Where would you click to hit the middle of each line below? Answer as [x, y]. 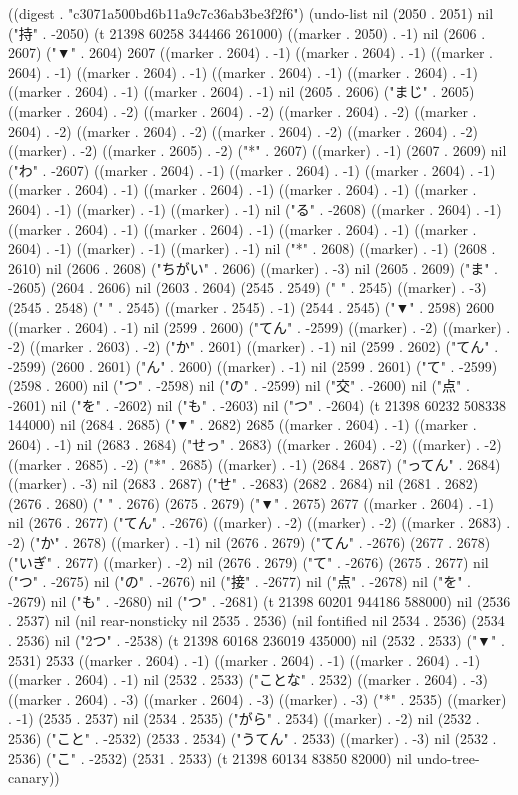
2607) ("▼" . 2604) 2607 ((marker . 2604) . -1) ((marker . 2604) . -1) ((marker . [250, 52]
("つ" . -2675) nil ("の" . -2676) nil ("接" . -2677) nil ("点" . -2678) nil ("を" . [240, 581]
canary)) [34, 777]
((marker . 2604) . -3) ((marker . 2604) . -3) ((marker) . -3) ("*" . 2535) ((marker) [257, 698]
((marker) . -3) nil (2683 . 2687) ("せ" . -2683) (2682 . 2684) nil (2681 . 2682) [243, 483]
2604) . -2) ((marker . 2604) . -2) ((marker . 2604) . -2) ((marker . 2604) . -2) [243, 130]
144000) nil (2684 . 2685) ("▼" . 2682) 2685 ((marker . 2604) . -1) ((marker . [242, 424]
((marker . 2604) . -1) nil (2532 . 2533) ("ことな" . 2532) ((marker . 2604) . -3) [248, 679]
